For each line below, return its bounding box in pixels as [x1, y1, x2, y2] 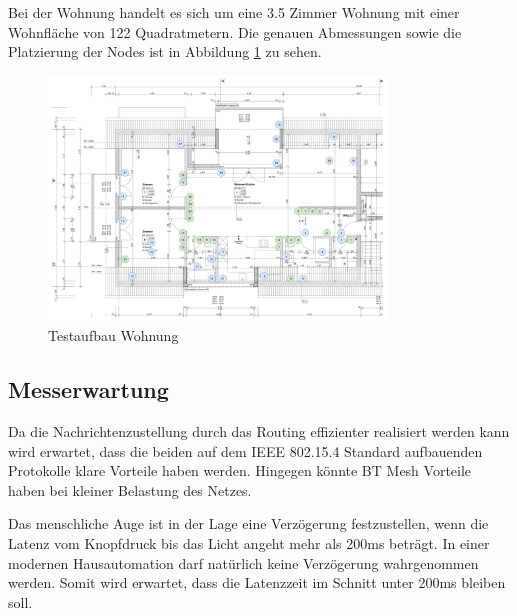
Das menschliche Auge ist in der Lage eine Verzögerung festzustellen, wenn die [8, 513, 489, 534]
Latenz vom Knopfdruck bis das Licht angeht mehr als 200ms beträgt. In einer [8, 532, 490, 553]
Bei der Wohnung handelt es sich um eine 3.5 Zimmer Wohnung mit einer [8, 2, 460, 22]
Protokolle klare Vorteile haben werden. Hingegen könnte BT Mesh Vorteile [8, 460, 472, 481]
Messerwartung [8, 374, 169, 405]
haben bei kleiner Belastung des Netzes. [8, 479, 252, 500]
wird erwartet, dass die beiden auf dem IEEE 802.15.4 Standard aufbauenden [8, 440, 483, 461]
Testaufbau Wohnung [48, 325, 179, 346]
